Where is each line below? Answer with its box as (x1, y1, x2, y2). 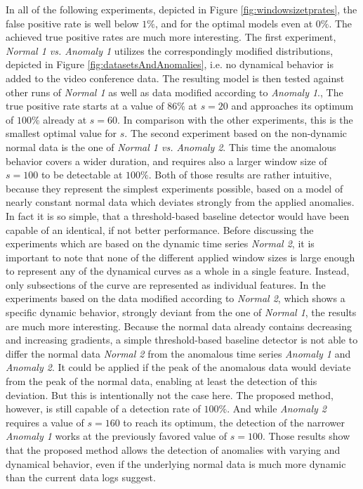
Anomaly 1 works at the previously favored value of (6, 429, 227, 443)
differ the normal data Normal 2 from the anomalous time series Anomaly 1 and (6, 346, 351, 360)
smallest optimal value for (6, 126, 117, 141)
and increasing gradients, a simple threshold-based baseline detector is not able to (6, 332, 358, 347)
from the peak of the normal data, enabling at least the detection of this (6, 374, 317, 389)
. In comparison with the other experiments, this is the (117, 112, 353, 126)
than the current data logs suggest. (6, 470, 156, 485)
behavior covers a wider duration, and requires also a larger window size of (6, 153, 327, 168)
